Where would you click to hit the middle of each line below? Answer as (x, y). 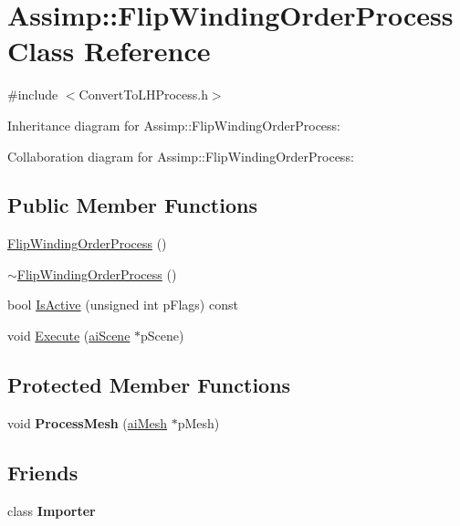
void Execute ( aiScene (69, 336)
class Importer (52, 510)
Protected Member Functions (149, 385)
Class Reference (109, 51)
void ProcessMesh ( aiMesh (88, 422)
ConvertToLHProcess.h (143, 95)
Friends (43, 472)
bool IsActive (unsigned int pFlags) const (123, 305)
